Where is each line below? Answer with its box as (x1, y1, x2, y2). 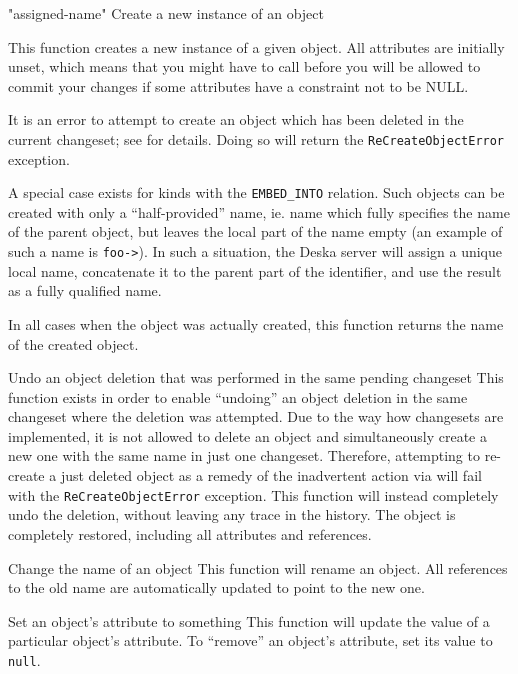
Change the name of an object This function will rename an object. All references (8, 557, 508, 578)
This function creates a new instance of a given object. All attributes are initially (8, 36, 505, 57)
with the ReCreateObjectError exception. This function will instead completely (8, 484, 499, 505)
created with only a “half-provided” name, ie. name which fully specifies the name (8, 201, 510, 222)
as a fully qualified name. (8, 280, 162, 301)
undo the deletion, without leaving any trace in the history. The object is (8, 504, 456, 525)
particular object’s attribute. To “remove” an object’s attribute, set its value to (8, 630, 493, 651)
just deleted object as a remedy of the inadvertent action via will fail (60, 465, 482, 486)
